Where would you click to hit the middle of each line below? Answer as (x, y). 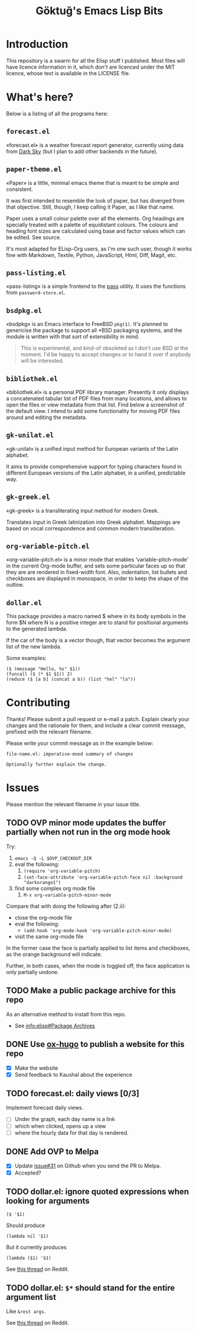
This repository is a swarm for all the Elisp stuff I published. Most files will (95, 60)
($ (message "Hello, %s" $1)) (43, 669)
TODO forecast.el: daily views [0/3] (73, 1094)
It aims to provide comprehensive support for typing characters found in (94, 466)
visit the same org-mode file (49, 936)
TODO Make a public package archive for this (91, 991)
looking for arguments (48, 1201)
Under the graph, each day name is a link (65, 1119)
